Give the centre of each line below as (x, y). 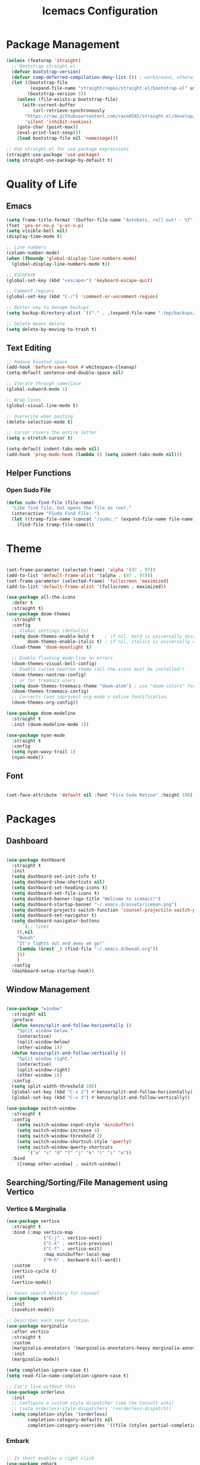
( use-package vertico (33, 1221)
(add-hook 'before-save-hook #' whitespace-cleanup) (71, 367)
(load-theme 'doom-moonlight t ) (52, 647)
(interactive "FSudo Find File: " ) (56, 514)
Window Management (48, 990)
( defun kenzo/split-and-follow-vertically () (69, 1053)
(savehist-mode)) (33, 1310)
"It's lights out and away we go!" (61, 943)
